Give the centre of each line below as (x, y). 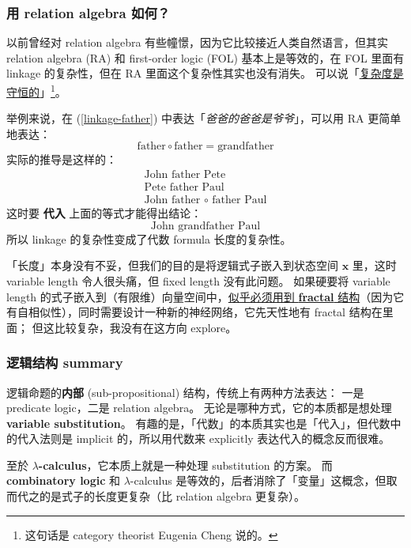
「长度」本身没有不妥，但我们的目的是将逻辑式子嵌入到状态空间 (172, 265)
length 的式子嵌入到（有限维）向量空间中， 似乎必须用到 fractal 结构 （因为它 (205, 296)
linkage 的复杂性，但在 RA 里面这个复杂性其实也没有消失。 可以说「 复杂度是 (205, 73)
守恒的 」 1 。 (36, 91)
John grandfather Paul (205, 226)
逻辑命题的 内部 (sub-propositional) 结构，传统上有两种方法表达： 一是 (185, 392)
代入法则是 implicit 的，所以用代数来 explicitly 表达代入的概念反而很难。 (204, 438)
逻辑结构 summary (65, 363)
